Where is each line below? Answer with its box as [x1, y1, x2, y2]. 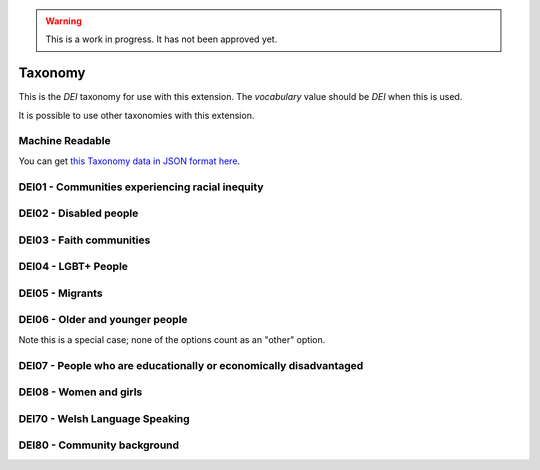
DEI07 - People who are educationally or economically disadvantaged [18, 358, 364, 372]
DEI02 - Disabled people [18, 206, 139, 220]
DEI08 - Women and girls [18, 385, 143, 399]
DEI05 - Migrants [18, 286, 104, 300]
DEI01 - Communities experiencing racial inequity [18, 180, 264, 194]
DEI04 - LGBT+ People [18, 260, 129, 274]
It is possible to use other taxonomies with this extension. [18, 109, 255, 121]
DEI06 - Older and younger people [18, 313, 189, 327]
